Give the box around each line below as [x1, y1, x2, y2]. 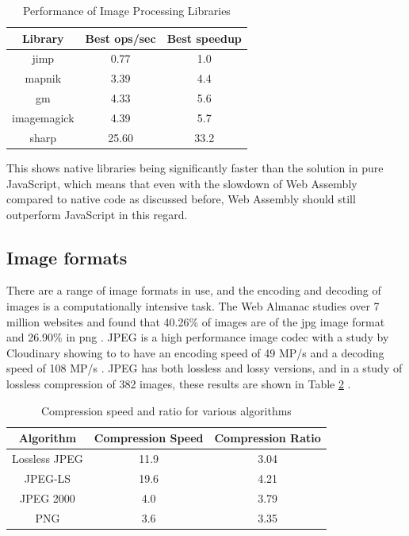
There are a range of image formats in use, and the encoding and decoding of [6, 282, 381, 299]
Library [21, 29, 64, 46]
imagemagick [12, 109, 75, 125]
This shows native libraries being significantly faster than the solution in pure [6, 159, 384, 175]
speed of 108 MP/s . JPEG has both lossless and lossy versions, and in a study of [6, 360, 403, 376]
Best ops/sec [85, 29, 156, 46]
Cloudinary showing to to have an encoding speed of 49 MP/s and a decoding [6, 344, 384, 361]
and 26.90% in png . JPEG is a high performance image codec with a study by [6, 329, 389, 345]
